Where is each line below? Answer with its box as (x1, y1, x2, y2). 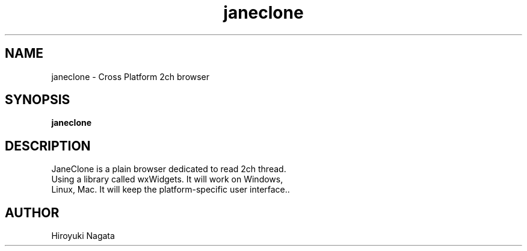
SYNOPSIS (5, 92, 70, 108)
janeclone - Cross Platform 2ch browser (51, 71, 210, 82)
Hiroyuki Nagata (51, 231, 115, 241)
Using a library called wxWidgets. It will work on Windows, (51, 174, 283, 185)
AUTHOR (5, 205, 60, 220)
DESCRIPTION (5, 138, 91, 153)
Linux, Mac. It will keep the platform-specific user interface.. (51, 184, 290, 195)
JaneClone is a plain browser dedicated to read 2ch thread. (51, 164, 286, 175)
